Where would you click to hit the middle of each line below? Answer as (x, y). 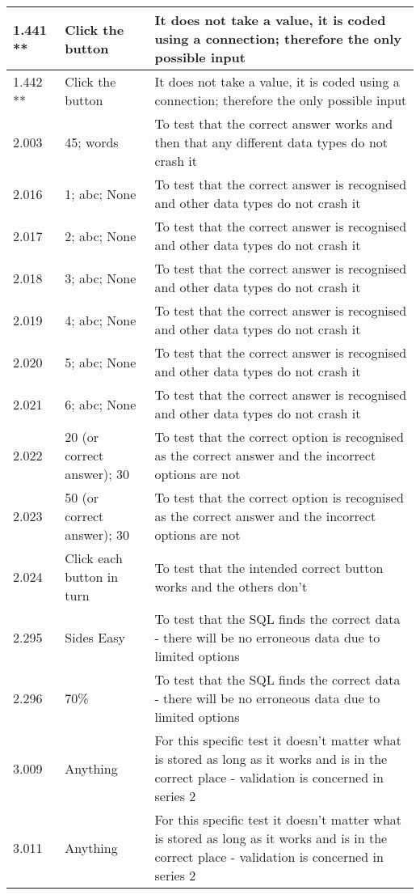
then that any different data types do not (271, 142)
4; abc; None (101, 320)
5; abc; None (101, 362)
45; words (92, 142)
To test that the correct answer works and (274, 123)
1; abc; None (101, 193)
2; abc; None (101, 235)
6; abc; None (101, 404)
